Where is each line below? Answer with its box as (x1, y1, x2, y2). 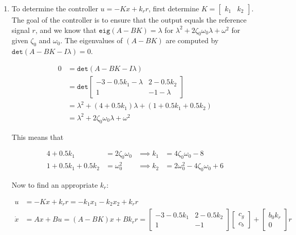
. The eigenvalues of (60, 35, 123, 46)
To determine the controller (11, 3, 98, 13)
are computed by (165, 35, 219, 46)
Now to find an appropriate (11, 179, 98, 190)
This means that (11, 131, 64, 142)
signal (11, 24, 30, 35)
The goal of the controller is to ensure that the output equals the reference (11, 14, 247, 25)
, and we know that (35, 24, 97, 35)
